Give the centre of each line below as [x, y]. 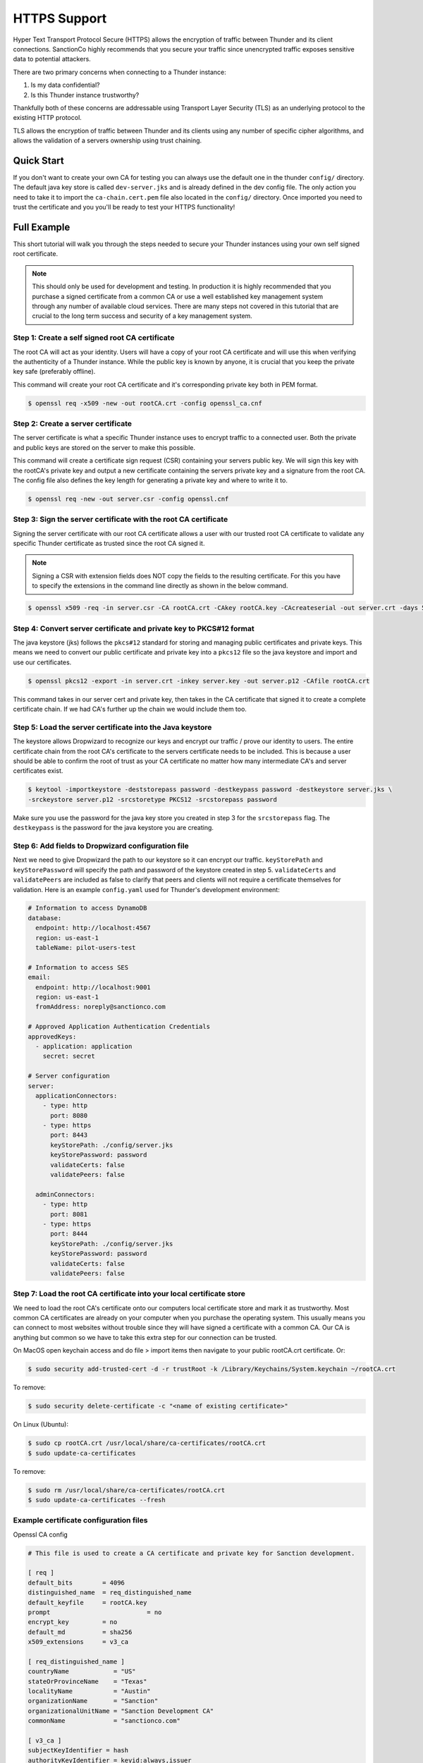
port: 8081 [69, 1214]
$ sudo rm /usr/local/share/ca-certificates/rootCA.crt [127, 1490]
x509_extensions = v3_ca [78, 1642]
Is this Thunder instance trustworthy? [85, 94]
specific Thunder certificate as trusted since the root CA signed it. [109, 544]
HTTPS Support [60, 18]
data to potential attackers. [52, 59]
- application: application [84, 1046]
